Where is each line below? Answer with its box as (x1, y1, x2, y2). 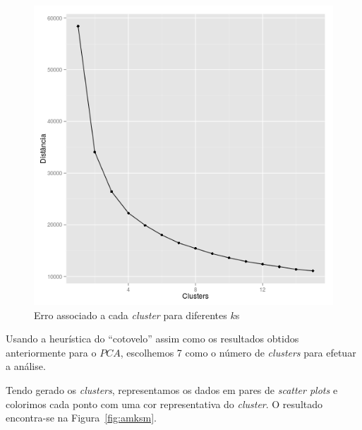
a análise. (6, 359, 46, 374)
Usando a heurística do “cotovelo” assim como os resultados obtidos (6, 331, 299, 346)
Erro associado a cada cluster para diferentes (34, 307, 227, 322)
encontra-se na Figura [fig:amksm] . (6, 410, 157, 425)
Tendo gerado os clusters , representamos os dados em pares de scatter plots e (6, 382, 338, 397)
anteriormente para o (6, 345, 97, 359)
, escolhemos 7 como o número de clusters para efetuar (120, 345, 356, 359)
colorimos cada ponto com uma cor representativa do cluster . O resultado (6, 396, 322, 411)
